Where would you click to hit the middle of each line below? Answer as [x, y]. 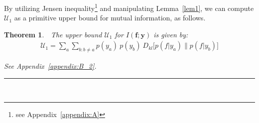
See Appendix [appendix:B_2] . [50, 66]
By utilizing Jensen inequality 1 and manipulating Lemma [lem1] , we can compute [129, 7]
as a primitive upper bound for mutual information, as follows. [110, 18]
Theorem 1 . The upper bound [53, 34]
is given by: [171, 34]
